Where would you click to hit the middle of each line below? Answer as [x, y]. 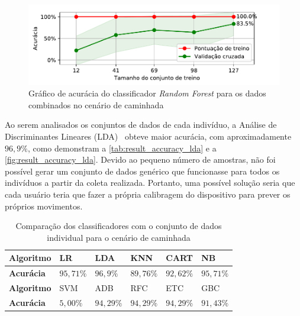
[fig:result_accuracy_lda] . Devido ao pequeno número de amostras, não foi [140, 159]
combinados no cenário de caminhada [96, 104]
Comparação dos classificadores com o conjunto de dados [119, 226]
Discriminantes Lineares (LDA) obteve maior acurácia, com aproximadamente [148, 136]
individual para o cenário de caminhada [119, 237]
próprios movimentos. [44, 206]
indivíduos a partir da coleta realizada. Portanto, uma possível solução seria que [150, 183]
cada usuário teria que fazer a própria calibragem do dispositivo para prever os [148, 194]
